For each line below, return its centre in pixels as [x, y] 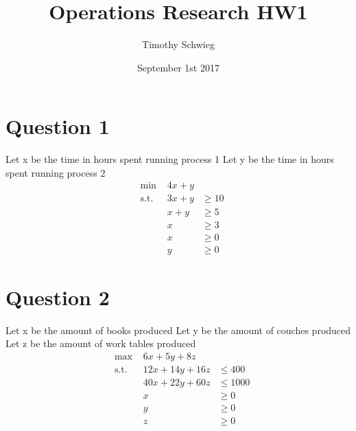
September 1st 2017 [178, 67]
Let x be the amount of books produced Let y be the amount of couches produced [178, 330]
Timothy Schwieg [178, 44]
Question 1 [58, 126]
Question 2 [58, 297]
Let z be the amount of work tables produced [101, 343]
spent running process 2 [56, 172]
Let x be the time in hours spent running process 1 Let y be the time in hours [170, 159]
